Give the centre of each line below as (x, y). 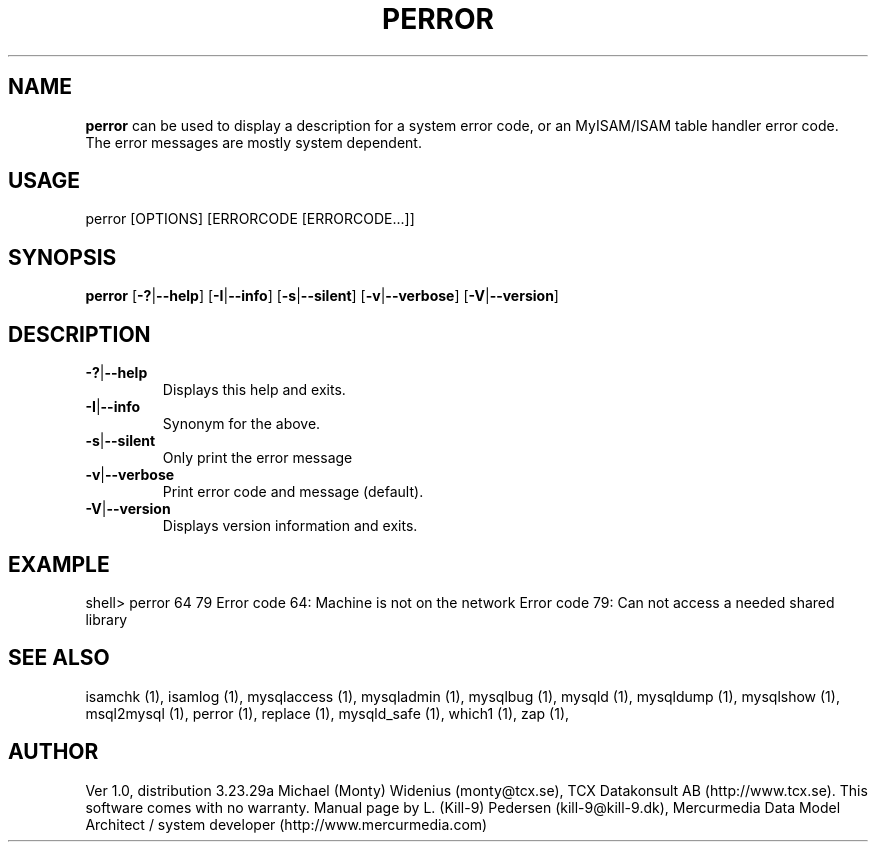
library (106, 619)
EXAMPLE (59, 564)
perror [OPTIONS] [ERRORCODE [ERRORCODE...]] (250, 219)
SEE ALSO (59, 658)
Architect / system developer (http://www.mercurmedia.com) (286, 824)
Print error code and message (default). (293, 492)
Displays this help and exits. (254, 390)
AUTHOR (53, 752)
